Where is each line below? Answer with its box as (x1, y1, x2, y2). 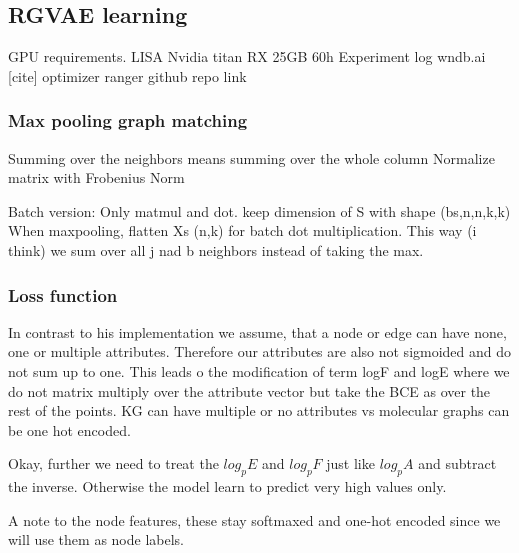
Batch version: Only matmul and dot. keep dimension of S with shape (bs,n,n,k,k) (8, 200, 511, 221)
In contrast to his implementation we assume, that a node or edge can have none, (8, 321, 507, 342)
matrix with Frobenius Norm (8, 167, 185, 188)
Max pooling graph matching (8, 108, 248, 133)
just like (326, 453, 375, 474)
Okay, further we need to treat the (8, 453, 219, 474)
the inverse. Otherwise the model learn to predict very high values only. (8, 476, 447, 497)
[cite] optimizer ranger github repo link (8, 65, 247, 86)
